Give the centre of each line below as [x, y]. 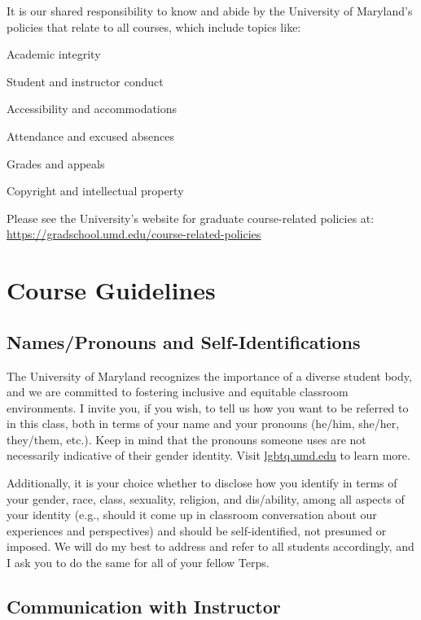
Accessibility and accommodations [92, 109]
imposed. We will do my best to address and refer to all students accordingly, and [210, 546]
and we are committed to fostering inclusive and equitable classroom [178, 392]
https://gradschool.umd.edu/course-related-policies [134, 234]
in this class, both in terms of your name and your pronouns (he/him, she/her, [203, 424]
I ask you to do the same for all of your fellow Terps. [138, 563]
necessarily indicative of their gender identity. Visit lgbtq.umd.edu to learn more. [208, 455]
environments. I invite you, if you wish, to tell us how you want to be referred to [208, 407]
